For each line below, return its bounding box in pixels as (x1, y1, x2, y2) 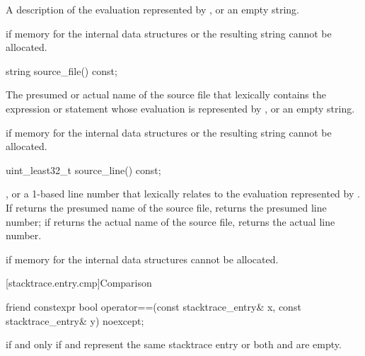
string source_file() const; (6, 63, 117, 78)
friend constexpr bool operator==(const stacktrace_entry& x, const (6, 299, 301, 314)
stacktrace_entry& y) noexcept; (6, 313, 144, 328)
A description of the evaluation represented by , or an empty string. (6, 2, 299, 16)
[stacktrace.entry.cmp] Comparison (6, 275, 152, 290)
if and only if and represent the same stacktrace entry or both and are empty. (6, 337, 342, 352)
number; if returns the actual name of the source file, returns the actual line (6, 214, 335, 229)
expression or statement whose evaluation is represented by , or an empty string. (6, 101, 355, 115)
